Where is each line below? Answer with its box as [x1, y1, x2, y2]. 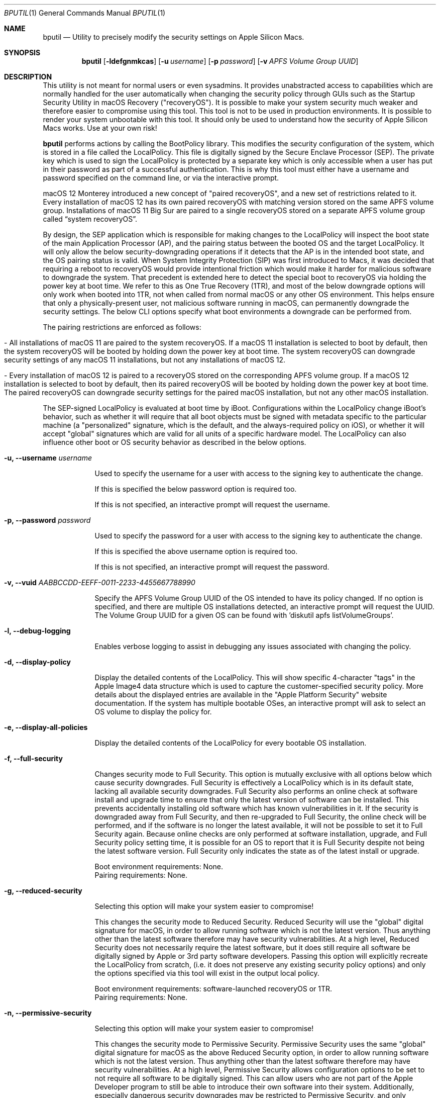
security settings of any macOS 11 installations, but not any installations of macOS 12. [4, 355, 286, 364]
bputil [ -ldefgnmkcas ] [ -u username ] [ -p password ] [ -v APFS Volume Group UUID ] [81, 57, 359, 65]
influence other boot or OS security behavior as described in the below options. [43, 438, 306, 446]
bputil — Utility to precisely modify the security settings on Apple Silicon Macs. [43, 33, 304, 41]
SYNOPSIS [4, 48, 41, 57]
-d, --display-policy [4, 658, 71, 666]
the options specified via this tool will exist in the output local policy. [94, 969, 319, 977]
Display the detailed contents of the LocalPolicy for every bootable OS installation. [94, 739, 367, 747]
